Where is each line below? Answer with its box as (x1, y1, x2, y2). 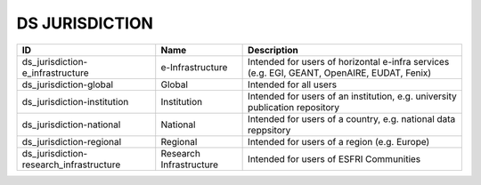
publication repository (248, 101, 340, 113)
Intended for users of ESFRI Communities (248, 152, 421, 165)
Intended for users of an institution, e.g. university (248, 90, 458, 102)
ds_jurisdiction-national (21, 118, 121, 131)
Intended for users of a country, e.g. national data (248, 112, 456, 125)
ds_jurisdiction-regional (21, 135, 122, 148)
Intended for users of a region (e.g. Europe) (248, 135, 430, 148)
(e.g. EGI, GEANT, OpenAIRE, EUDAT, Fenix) (248, 67, 432, 79)
